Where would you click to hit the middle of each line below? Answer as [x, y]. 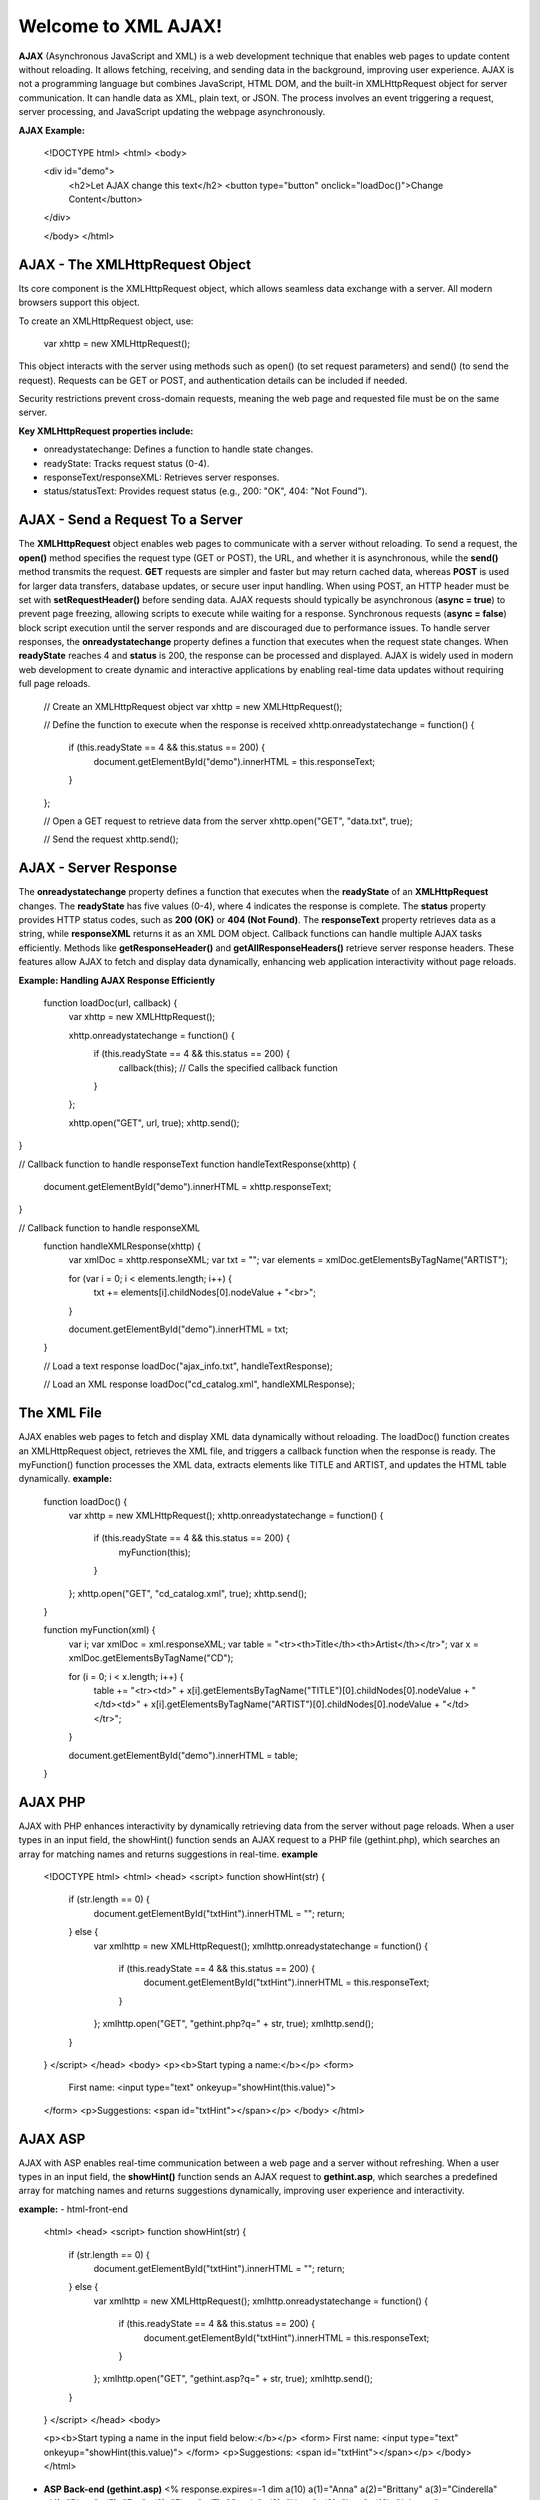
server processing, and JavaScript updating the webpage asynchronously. [172, 112]
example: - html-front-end [73, 2209]
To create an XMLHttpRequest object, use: [106, 321]
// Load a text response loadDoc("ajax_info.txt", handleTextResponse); [188, 1366]
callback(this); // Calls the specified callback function [228, 1067]
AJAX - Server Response [98, 868]
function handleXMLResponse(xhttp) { [122, 1246]
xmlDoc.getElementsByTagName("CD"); [151, 1658]
